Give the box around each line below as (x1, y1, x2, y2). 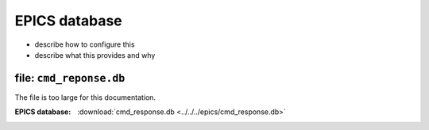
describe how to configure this (34, 40, 135, 49)
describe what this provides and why (34, 50, 156, 59)
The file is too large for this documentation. (14, 92, 157, 102)
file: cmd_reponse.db (14, 71, 126, 85)
